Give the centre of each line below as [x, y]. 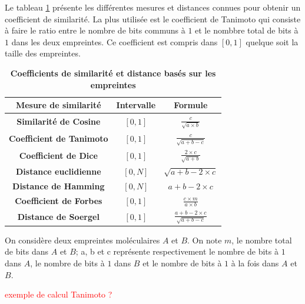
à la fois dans [255, 263]
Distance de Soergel [58, 216]
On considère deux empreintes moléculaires [82, 240]
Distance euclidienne [59, 171]
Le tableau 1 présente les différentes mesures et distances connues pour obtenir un [153, 7]
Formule [191, 105]
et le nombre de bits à [182, 263]
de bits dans [27, 251]
